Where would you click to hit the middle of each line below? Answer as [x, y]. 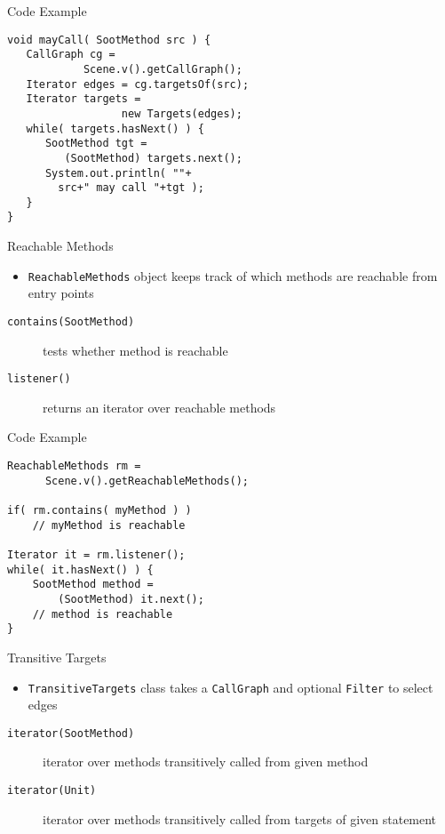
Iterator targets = [83, 99]
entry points [61, 293]
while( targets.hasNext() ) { [115, 128]
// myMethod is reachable [109, 525]
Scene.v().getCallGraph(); [163, 69]
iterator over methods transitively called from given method [206, 762]
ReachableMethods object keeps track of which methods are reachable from [233, 275]
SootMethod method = [93, 585]
